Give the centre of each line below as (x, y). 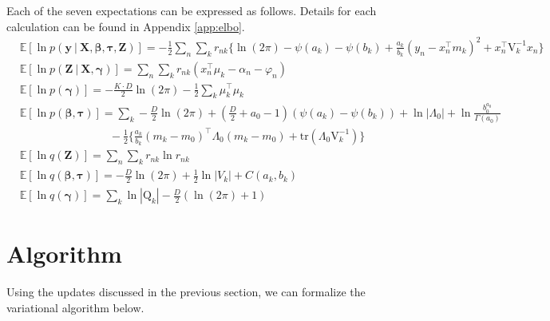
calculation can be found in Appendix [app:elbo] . (126, 26)
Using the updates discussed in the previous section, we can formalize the (186, 292)
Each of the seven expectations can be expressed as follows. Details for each (192, 10)
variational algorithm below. (75, 307)
